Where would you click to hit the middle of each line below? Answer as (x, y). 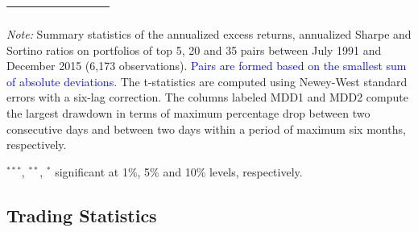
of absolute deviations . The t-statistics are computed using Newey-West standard (207, 81)
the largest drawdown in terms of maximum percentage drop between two (188, 112)
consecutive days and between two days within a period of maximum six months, (206, 128)
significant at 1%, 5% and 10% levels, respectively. (179, 171)
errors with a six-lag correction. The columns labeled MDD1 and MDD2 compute (207, 97)
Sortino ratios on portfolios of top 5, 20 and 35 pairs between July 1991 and (194, 50)
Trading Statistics (82, 215)
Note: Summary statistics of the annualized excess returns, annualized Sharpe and (209, 34)
